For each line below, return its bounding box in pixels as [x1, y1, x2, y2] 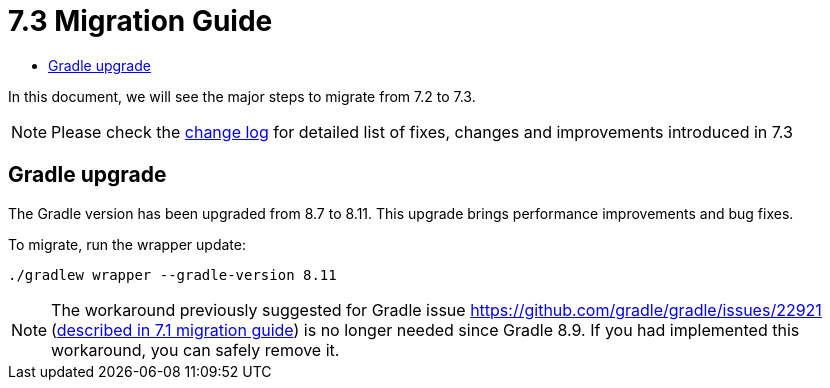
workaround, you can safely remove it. [51, 339, 340, 360]
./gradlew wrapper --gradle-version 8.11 [8, 266, 337, 283]
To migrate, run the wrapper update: [8, 235, 246, 253]
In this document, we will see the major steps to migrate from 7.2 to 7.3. [8, 87, 476, 105]
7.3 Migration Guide [8, 4, 273, 38]
